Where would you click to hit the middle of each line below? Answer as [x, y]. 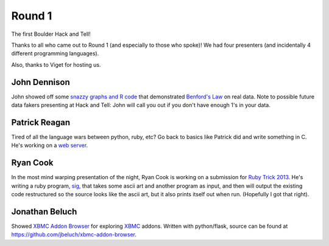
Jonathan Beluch [44, 212]
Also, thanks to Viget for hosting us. [56, 64]
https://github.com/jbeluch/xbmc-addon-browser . [74, 234]
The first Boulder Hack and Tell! [51, 34]
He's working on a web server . [50, 145]
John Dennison [41, 82]
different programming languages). [55, 53]
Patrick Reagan [41, 122]
